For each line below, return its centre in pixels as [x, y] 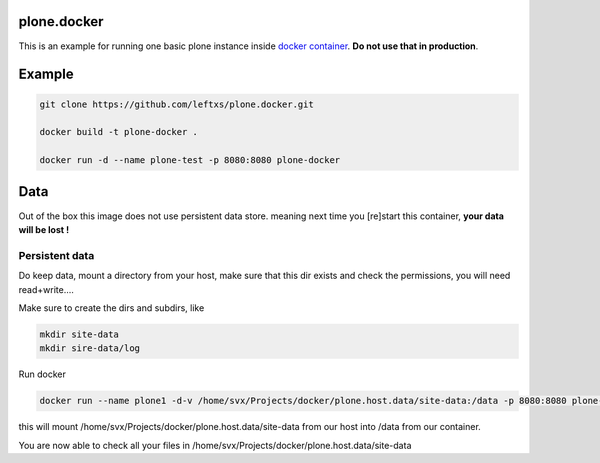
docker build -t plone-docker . [119, 132]
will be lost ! [44, 229]
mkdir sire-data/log [89, 348]
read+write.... [46, 289]
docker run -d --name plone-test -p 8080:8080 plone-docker [190, 160]
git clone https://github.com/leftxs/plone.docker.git [176, 104]
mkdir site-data [79, 334]
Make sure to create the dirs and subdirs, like [111, 307]
